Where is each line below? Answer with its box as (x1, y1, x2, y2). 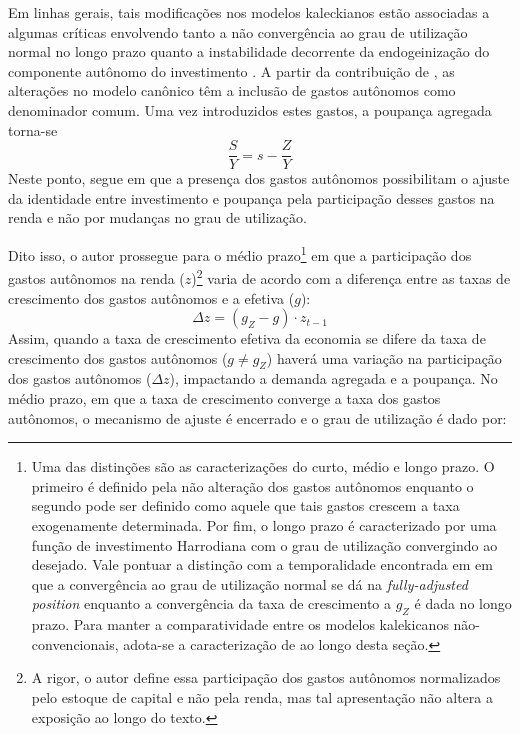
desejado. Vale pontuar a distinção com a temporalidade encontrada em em (31, 554, 493, 575)
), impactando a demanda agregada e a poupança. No (169, 368, 498, 389)
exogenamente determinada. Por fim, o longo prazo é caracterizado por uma (31, 515, 497, 536)
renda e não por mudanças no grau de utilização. (8, 207, 307, 228)
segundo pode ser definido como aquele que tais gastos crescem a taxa (31, 495, 460, 516)
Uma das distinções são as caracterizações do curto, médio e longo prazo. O (31, 456, 495, 477)
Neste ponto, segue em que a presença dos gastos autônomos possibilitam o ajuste (8, 168, 510, 189)
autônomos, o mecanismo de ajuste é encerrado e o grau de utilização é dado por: (8, 407, 507, 428)
